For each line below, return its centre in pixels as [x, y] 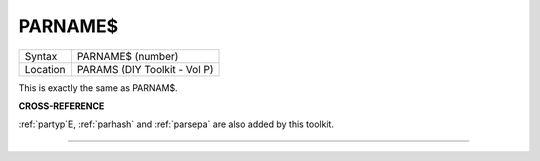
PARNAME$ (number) [127, 56]
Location [45, 69]
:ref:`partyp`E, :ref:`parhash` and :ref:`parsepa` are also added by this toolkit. [176, 124]
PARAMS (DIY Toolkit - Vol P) [145, 69]
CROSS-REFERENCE [61, 106]
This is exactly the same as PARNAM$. [98, 87]
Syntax [41, 56]
